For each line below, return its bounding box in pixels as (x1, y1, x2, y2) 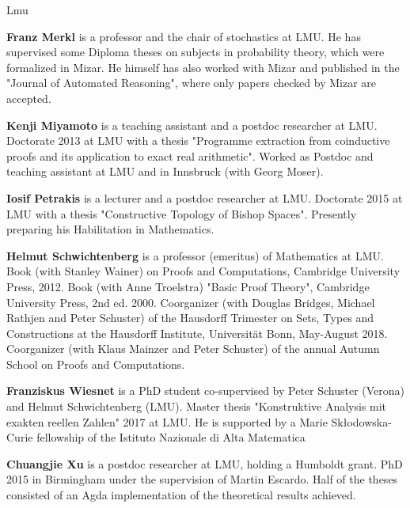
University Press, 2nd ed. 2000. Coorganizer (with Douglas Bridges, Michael (6, 294, 375, 310)
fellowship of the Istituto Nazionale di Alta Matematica (36, 429, 306, 445)
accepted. (6, 89, 51, 106)
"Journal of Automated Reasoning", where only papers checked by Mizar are (6, 74, 376, 91)
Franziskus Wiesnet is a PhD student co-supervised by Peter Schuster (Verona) (6, 382, 405, 399)
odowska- (347, 413, 392, 430)
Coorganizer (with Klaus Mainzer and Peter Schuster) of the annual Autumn (6, 340, 380, 357)
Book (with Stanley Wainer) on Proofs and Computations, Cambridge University (6, 263, 401, 279)
